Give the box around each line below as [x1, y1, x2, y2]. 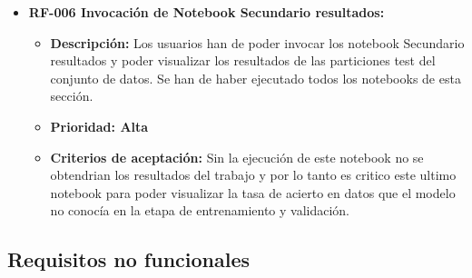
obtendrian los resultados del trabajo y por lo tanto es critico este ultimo [50, 165, 457, 184]
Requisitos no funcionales [7, 245, 251, 273]
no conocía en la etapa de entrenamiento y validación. [50, 201, 350, 220]
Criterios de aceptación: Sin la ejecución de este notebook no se [50, 147, 424, 166]
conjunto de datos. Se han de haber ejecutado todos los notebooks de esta [50, 68, 461, 87]
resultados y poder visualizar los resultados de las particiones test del [50, 51, 436, 70]
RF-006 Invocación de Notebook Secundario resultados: [28, 3, 385, 21]
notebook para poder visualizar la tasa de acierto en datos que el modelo [50, 183, 456, 202]
